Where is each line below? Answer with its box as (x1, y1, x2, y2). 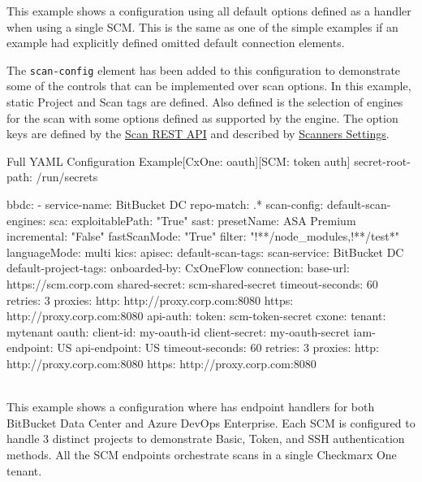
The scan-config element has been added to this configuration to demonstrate (6, 61, 401, 78)
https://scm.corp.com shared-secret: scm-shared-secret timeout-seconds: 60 (6, 275, 378, 292)
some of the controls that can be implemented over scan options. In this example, (6, 77, 411, 94)
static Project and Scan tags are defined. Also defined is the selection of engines (6, 93, 403, 111)
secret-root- (354, 152, 411, 169)
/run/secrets (36, 168, 98, 185)
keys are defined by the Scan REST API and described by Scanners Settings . (6, 125, 390, 142)
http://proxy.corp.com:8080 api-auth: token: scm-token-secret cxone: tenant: (6, 307, 386, 324)
